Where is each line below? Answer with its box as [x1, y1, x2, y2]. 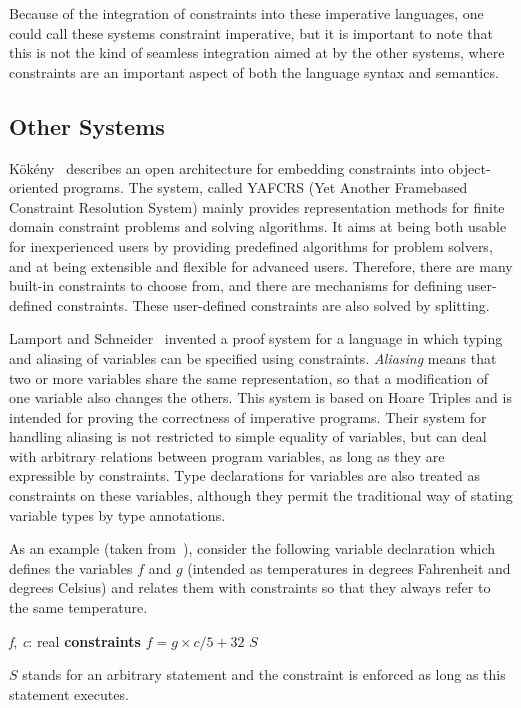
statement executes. [9, 683, 129, 704]
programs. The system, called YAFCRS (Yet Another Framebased [63, 177, 468, 198]
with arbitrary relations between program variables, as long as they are [9, 445, 445, 466]
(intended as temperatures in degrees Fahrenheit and [187, 557, 511, 578]
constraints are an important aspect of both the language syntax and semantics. [9, 61, 499, 82]
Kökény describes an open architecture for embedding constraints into [9, 157, 444, 178]
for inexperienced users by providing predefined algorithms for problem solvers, [9, 235, 493, 256]
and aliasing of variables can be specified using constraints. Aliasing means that [9, 347, 497, 368]
